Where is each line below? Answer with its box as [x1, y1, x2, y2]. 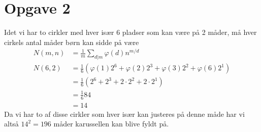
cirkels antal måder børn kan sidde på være [4, 36, 139, 47]
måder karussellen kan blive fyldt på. [53, 118, 169, 129]
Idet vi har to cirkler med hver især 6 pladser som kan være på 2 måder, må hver [4, 27, 257, 37]
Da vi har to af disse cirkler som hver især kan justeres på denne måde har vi [4, 108, 245, 119]
